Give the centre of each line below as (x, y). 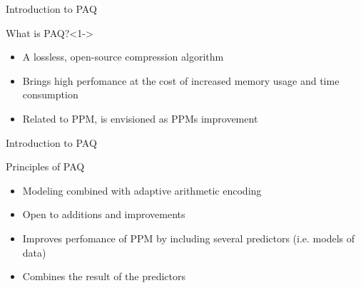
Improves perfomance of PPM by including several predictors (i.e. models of (189, 238)
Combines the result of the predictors (104, 276)
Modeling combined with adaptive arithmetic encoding (142, 190)
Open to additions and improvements (104, 214)
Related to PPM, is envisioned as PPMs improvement (140, 118)
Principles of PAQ (45, 166)
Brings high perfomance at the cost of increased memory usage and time (181, 80)
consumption (50, 94)
